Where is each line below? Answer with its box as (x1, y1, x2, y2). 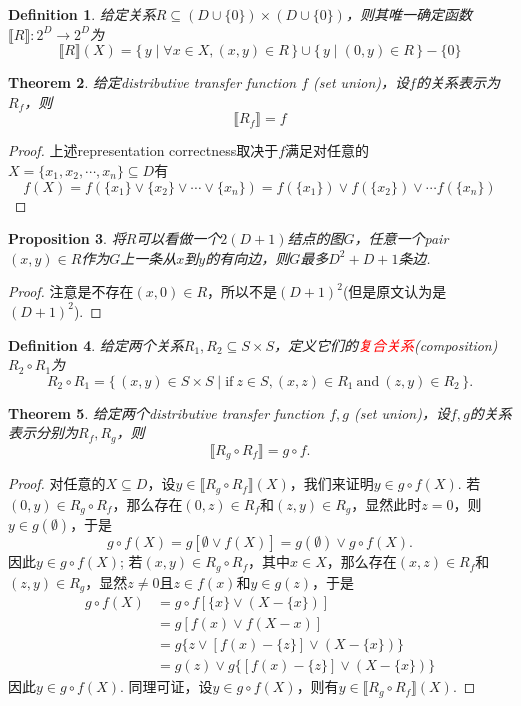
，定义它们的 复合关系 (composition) (274, 334, 498, 355)
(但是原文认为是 (342, 281, 447, 302)
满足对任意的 (285, 140, 370, 161)
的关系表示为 (415, 72, 500, 93)
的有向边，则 (205, 247, 290, 268)
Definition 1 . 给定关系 (8, 4, 156, 24)
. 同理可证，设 (120, 676, 213, 697)
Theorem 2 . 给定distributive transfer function (8, 72, 297, 93)
